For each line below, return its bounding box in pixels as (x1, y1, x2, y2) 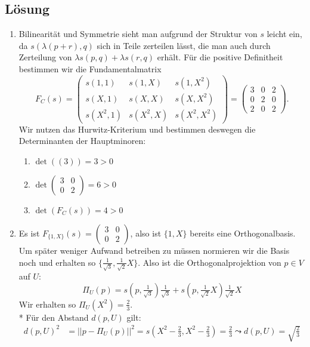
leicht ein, (266, 27, 302, 40)
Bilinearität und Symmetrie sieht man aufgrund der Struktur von (18, 27, 258, 40)
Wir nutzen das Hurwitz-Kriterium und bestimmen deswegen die (18, 122, 256, 135)
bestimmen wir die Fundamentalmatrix (18, 62, 162, 75)
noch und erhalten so (18, 256, 96, 268)
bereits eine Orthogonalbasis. (190, 226, 296, 239)
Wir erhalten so (18, 297, 76, 310)
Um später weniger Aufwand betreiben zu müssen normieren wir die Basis (18, 244, 290, 256)
